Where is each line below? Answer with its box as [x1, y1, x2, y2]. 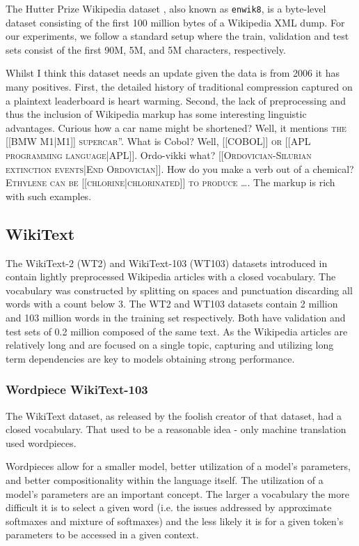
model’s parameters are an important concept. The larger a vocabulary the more [6, 486, 349, 501]
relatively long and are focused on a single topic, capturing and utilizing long [6, 338, 334, 352]
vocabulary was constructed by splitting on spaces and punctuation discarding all [6, 282, 353, 297]
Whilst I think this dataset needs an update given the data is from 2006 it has [6, 66, 340, 80]
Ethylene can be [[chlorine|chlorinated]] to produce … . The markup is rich [6, 175, 335, 190]
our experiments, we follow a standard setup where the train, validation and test [6, 29, 349, 43]
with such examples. [6, 188, 92, 203]
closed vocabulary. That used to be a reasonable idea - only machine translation [6, 422, 346, 437]
